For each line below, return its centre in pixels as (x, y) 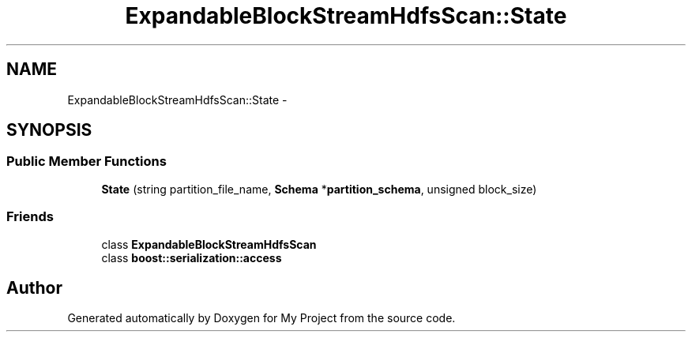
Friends (30, 217)
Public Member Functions (86, 161)
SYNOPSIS (49, 130)
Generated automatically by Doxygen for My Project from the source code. (261, 318)
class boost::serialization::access (192, 257)
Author (34, 287)
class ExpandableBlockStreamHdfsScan (209, 244)
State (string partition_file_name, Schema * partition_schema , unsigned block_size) (319, 189)
